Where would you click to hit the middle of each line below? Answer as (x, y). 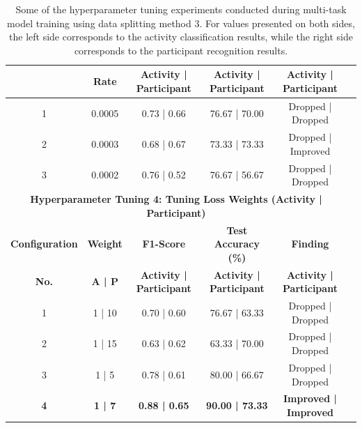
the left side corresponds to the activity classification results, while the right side (181, 37)
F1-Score (164, 244)
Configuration (44, 244)
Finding (310, 244)
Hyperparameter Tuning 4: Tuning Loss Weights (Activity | (176, 199)
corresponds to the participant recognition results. (181, 50)
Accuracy (237, 244)
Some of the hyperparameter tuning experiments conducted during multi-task (181, 9)
